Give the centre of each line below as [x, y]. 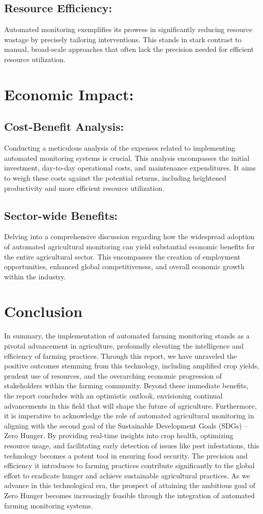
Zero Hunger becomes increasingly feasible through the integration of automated [129, 495]
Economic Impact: [69, 94]
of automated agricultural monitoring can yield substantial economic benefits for [130, 246]
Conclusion [43, 311]
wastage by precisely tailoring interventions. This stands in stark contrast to [123, 39]
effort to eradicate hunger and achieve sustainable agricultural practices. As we [127, 475]
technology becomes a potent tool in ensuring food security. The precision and [126, 455]
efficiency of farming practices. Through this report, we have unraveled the [121, 355]
